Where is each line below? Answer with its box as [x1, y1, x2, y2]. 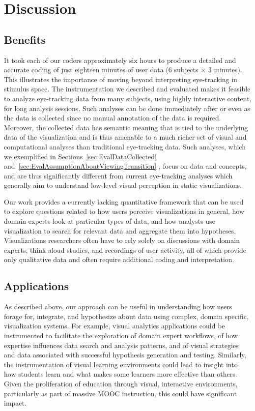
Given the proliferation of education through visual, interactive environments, [4, 379, 238, 388]
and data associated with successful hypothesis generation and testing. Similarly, [4, 350, 247, 360]
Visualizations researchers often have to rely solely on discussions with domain [4, 235, 240, 245]
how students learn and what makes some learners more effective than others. [4, 369, 237, 379]
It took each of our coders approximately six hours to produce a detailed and [4, 55, 236, 65]
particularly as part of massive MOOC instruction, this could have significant [4, 388, 237, 398]
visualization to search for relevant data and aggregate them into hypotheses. [4, 225, 236, 235]
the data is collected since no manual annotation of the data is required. [4, 113, 221, 123]
